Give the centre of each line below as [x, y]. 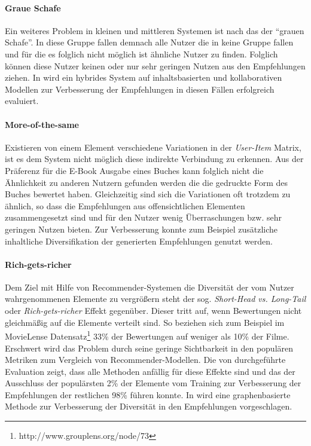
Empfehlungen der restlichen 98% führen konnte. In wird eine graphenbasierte [148, 394]
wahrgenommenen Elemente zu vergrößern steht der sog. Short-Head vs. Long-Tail [155, 299]
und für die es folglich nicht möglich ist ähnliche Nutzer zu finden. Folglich [141, 54]
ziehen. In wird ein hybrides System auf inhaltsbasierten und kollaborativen [144, 77]
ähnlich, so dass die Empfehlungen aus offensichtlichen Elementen [125, 205]
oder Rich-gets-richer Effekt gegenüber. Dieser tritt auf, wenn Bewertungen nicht [153, 311]
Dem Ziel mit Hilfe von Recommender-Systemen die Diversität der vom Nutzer [150, 287]
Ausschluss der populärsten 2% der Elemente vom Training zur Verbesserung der [153, 383]
